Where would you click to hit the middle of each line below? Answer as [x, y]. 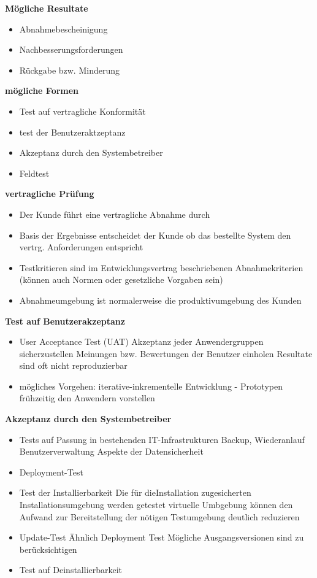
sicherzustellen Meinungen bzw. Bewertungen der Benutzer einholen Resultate [166, 353]
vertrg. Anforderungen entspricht [81, 247]
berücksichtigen [48, 549]
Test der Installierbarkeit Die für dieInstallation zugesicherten [135, 492]
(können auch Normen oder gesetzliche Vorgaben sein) [121, 279]
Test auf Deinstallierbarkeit [71, 570]
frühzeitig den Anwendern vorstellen [87, 398]
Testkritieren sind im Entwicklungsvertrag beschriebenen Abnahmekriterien [161, 267]
